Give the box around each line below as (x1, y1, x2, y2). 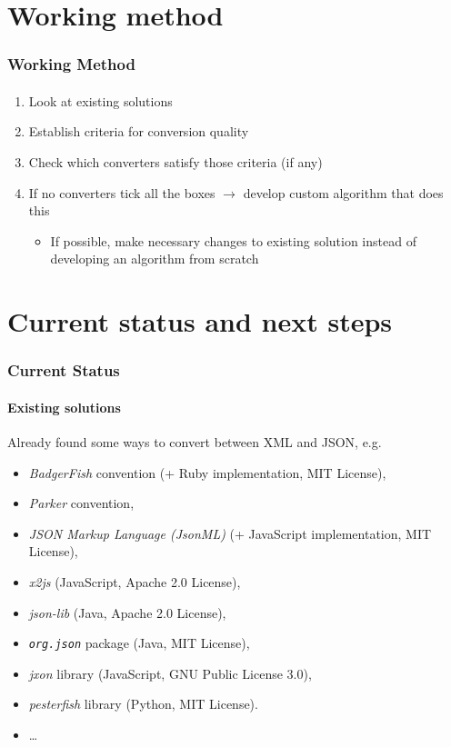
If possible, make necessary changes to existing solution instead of (50, 231, 416, 250)
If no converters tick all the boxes (28, 183, 215, 202)
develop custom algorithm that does (243, 183, 444, 202)
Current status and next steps (7, 303, 393, 340)
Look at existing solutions (28, 91, 173, 110)
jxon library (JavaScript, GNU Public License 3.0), (28, 663, 312, 682)
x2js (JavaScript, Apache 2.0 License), (28, 572, 241, 591)
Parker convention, (28, 493, 135, 513)
